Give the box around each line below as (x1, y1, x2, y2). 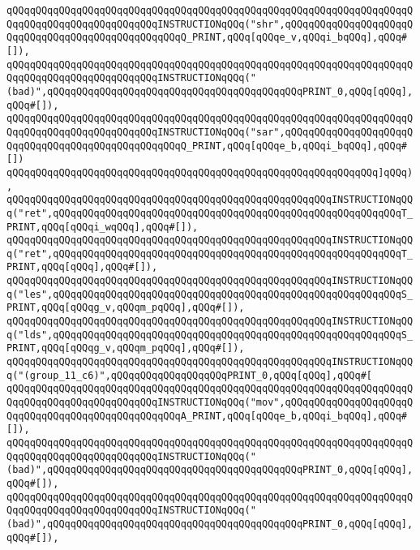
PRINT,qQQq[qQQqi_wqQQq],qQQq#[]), (6, 221, 199, 233)
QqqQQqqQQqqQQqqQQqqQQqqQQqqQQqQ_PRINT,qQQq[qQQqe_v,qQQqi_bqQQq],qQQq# (6, 32, 407, 44)
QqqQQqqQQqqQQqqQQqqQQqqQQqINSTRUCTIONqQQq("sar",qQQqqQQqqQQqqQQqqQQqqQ (6, 126, 414, 138)
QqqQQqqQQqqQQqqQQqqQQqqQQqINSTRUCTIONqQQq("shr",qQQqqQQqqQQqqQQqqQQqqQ (6, 18, 414, 30)
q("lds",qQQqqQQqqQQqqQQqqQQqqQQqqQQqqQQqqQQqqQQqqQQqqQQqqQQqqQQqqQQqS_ (6, 329, 414, 341)
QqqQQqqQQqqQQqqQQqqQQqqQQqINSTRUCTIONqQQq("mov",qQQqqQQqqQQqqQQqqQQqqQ (6, 397, 414, 409)
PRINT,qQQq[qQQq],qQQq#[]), (6, 261, 158, 273)
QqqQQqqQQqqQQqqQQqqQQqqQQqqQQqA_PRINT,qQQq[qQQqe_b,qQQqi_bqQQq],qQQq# (6, 410, 407, 422)
